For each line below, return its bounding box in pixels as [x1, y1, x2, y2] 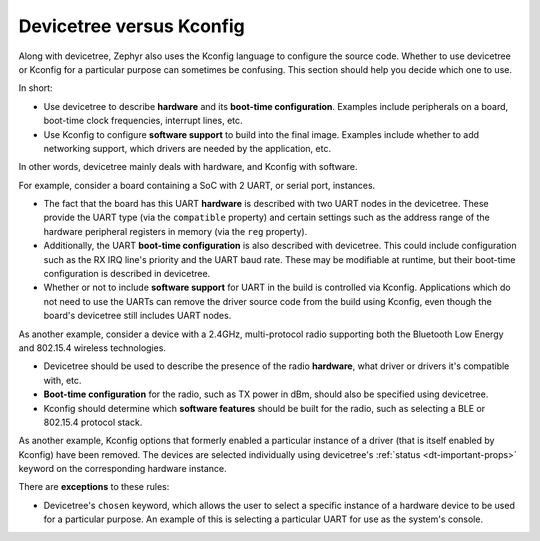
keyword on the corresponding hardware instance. [18, 463, 227, 475]
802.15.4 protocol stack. [43, 416, 143, 428]
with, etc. [43, 374, 82, 386]
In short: [18, 82, 54, 94]
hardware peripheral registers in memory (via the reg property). [43, 225, 308, 237]
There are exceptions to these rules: [18, 481, 170, 493]
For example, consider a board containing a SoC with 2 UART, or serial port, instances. [18, 179, 376, 191]
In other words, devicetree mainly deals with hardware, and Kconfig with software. [18, 161, 359, 173]
